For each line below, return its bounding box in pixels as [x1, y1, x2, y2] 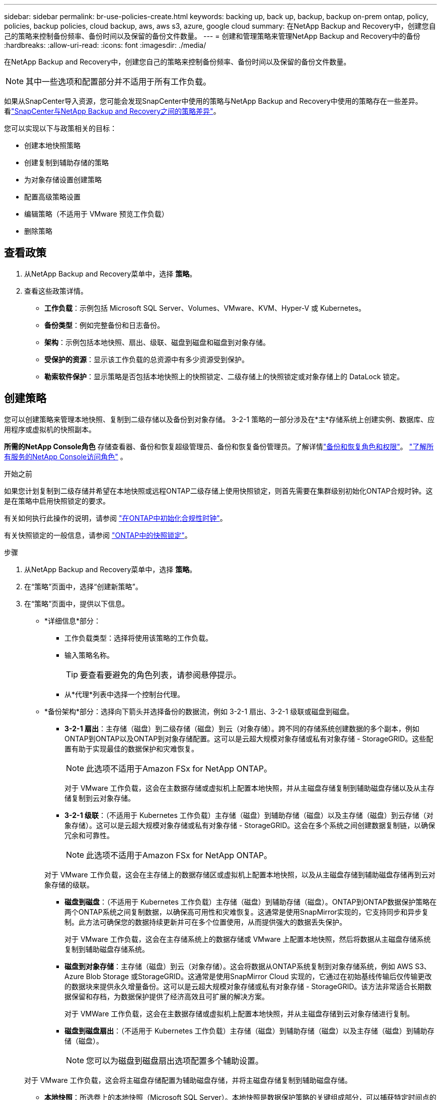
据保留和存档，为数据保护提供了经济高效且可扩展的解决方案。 [64, 992, 269, 1001]
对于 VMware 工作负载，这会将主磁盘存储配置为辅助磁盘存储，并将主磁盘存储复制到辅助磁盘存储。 [24, 1075, 352, 1084]
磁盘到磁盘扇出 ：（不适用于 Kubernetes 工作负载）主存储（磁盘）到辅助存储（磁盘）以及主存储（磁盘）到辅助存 [64, 1026, 434, 1035]
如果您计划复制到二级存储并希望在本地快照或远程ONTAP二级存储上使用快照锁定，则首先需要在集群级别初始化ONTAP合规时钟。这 [4, 486, 433, 495]
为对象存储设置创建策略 [24, 175, 102, 184]
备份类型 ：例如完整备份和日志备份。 [44, 320, 164, 329]
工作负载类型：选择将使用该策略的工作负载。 [64, 633, 212, 642]
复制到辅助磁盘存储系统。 [64, 944, 149, 953]
